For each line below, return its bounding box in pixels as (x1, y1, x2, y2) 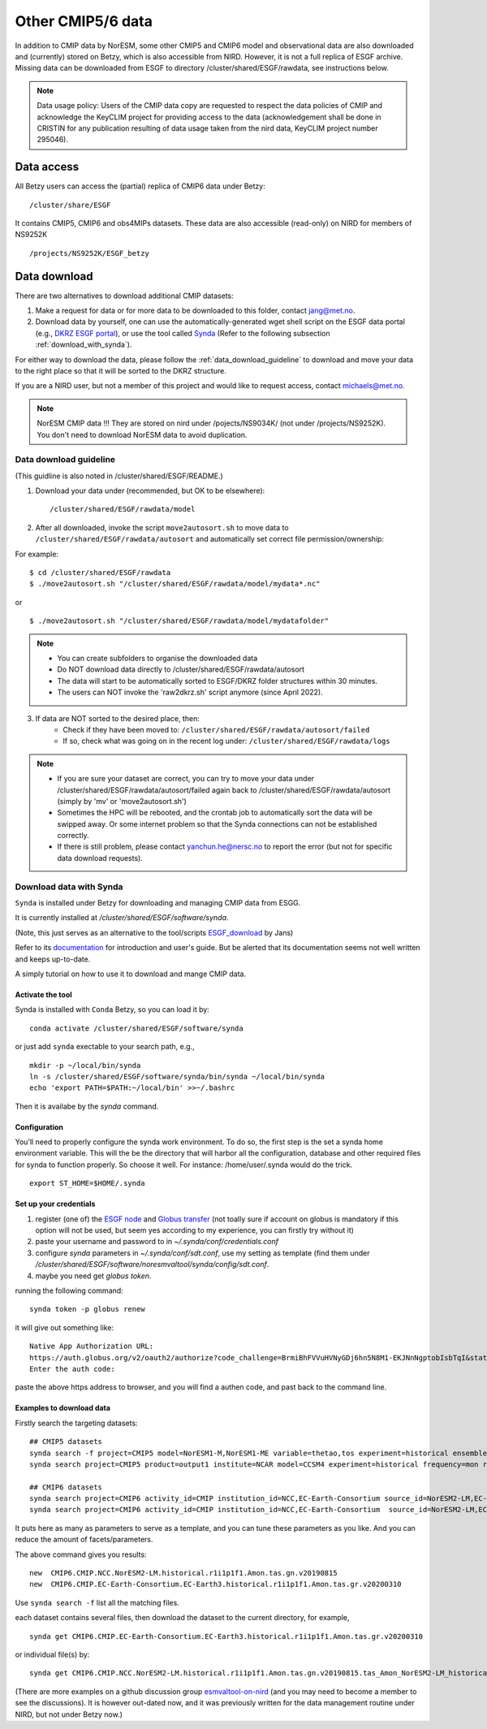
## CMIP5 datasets (29, 1437, 103, 1446)
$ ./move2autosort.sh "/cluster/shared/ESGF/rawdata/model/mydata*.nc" (29, 579, 321, 589)
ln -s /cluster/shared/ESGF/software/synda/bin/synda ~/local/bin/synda (29, 1072, 325, 1081)
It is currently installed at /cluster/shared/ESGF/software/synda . (15, 913, 229, 923)
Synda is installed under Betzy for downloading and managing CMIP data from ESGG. (15, 898, 301, 907)
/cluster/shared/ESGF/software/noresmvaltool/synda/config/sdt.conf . (35, 1260, 269, 1269)
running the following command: (15, 1286, 123, 1295)
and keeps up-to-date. (15, 954, 91, 964)
